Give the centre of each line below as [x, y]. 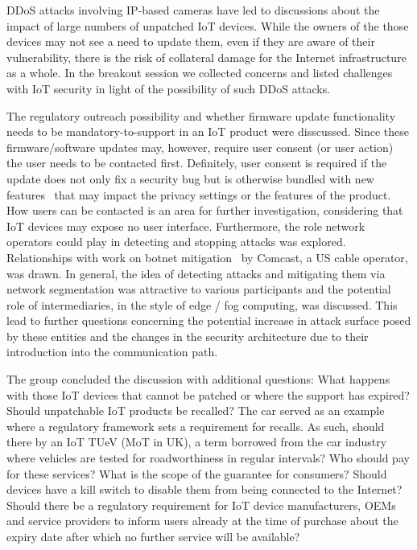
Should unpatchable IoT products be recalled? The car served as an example [196, 410]
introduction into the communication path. [112, 352]
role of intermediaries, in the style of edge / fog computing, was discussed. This [202, 304]
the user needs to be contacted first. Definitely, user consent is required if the [197, 163]
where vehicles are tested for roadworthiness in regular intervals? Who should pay [208, 458]
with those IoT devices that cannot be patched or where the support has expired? [208, 394]
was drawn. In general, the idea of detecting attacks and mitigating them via [196, 273]
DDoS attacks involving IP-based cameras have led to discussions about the [193, 10]
